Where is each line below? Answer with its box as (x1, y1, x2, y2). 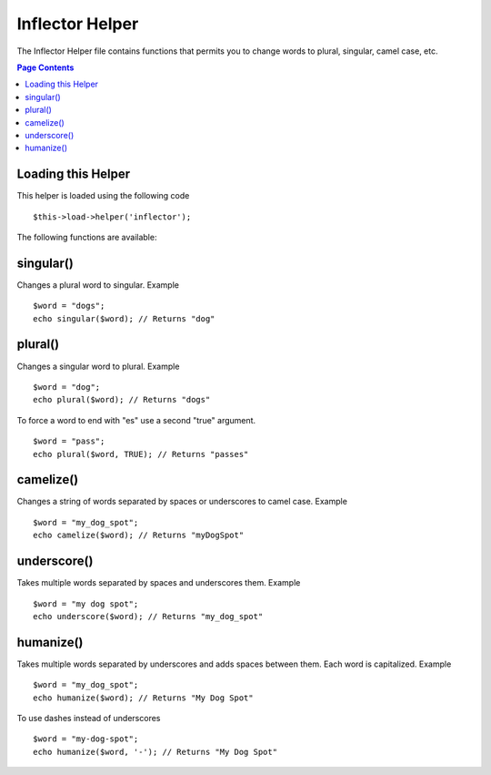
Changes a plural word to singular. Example (16, 279, 179, 291)
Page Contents (16, 62, 75, 73)
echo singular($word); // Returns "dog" (33, 313, 215, 323)
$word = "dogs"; (33, 301, 105, 311)
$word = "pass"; (33, 436, 105, 446)
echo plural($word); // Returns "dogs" (33, 394, 211, 405)
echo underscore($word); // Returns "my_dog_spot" (33, 611, 264, 621)
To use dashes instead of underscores (16, 712, 161, 723)
